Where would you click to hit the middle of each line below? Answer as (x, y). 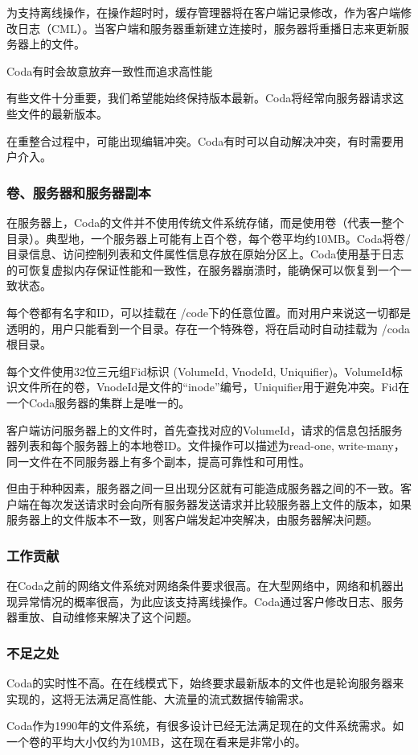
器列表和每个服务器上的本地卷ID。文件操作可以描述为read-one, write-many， (206, 446)
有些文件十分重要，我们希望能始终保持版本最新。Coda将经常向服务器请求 (200, 98)
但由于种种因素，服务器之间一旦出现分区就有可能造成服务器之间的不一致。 (203, 488)
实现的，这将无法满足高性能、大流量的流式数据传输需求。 (158, 698)
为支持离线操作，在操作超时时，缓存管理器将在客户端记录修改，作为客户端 (203, 12)
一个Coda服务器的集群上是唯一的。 (98, 402)
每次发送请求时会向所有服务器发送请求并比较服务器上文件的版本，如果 (225, 503)
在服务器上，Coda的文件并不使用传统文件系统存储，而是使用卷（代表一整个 (205, 222)
